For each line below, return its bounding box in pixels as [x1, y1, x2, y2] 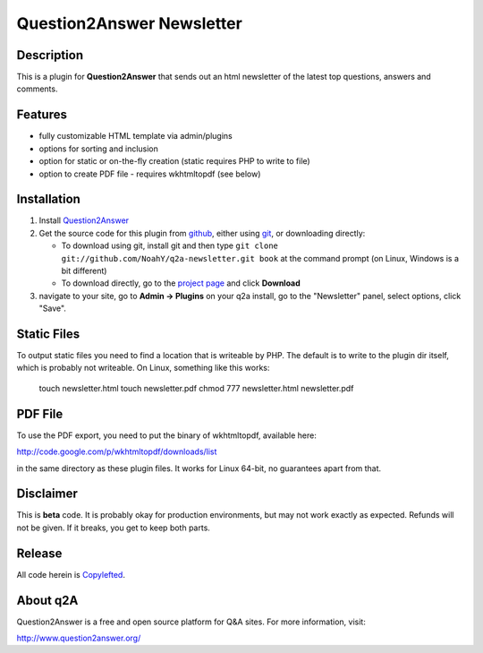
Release [16, 546, 63, 561]
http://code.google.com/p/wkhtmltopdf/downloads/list [16, 446, 217, 457]
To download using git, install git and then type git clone [61, 240, 279, 251]
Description [16, 47, 84, 63]
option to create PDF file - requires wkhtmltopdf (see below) [38, 168, 261, 179]
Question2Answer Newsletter [16, 13, 243, 33]
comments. [16, 83, 58, 94]
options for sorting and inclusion [38, 143, 158, 154]
